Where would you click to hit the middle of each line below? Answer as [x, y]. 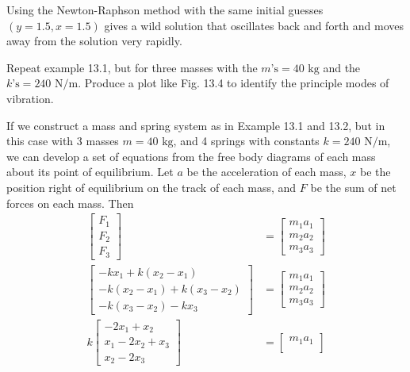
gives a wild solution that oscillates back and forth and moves [254, 25]
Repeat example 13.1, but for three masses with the [132, 67]
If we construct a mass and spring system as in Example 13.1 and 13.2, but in [196, 125]
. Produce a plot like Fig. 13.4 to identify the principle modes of [234, 83]
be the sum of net [353, 187]
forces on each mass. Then [70, 203]
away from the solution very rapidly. [94, 41]
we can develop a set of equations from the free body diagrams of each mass [191, 156]
